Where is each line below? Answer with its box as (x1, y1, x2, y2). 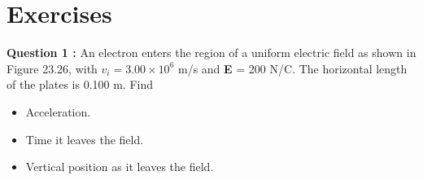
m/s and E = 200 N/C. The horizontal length (177, 59, 408, 77)
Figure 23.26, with (7, 59, 98, 77)
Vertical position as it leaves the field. (25, 158, 214, 175)
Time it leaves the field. (25, 130, 144, 147)
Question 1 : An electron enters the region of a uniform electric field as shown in (7, 44, 416, 61)
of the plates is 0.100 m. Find (7, 76, 154, 93)
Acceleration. (25, 103, 91, 120)
